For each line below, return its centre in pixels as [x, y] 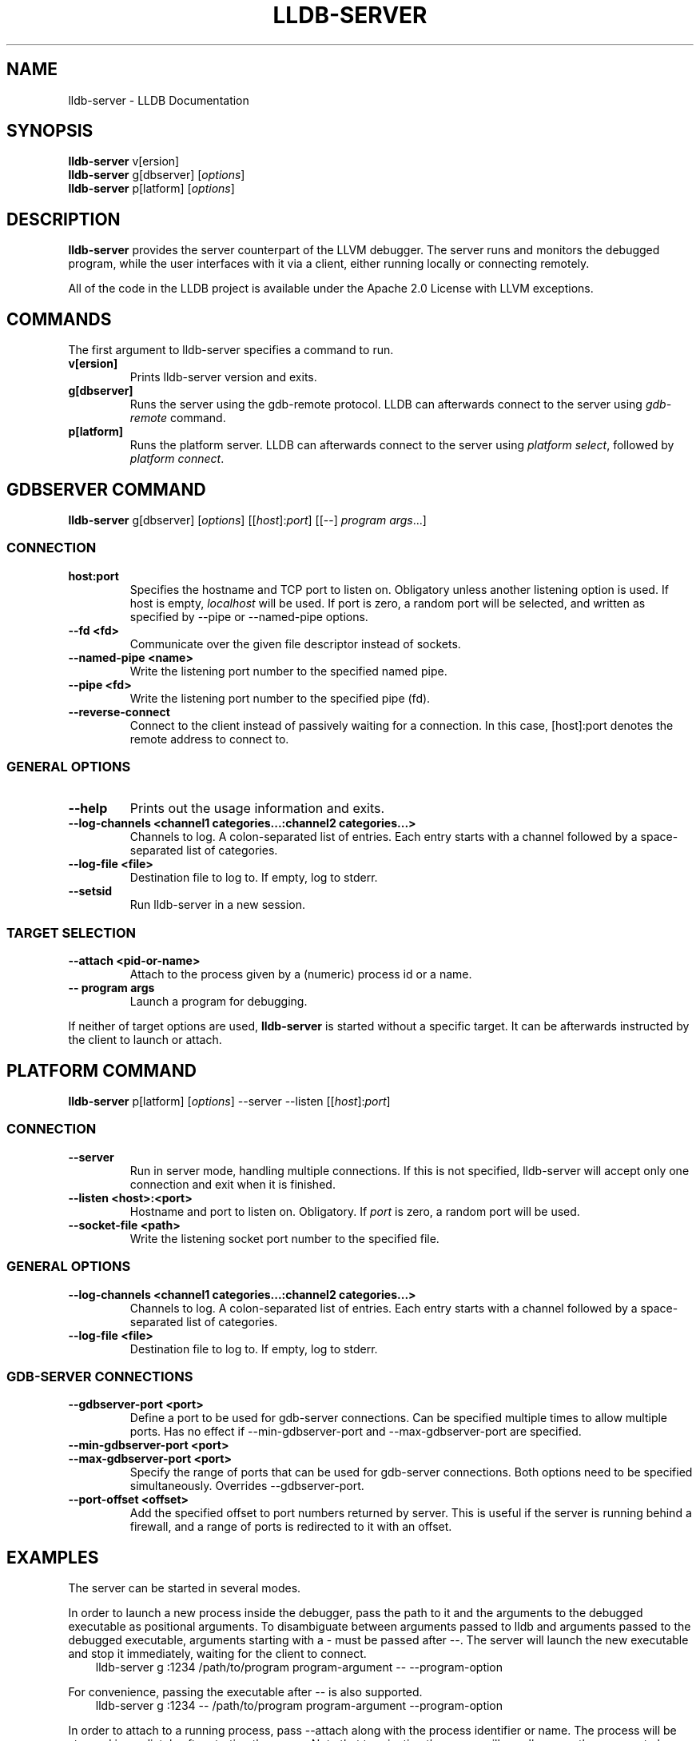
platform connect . [177, 459]
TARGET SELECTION [71, 932]
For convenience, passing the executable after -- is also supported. [245, 1692]
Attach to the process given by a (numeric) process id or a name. [301, 974]
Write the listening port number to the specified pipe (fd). [280, 698]
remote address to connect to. [209, 739]
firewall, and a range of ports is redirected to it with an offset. [291, 1527]
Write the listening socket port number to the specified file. [284, 1238]
